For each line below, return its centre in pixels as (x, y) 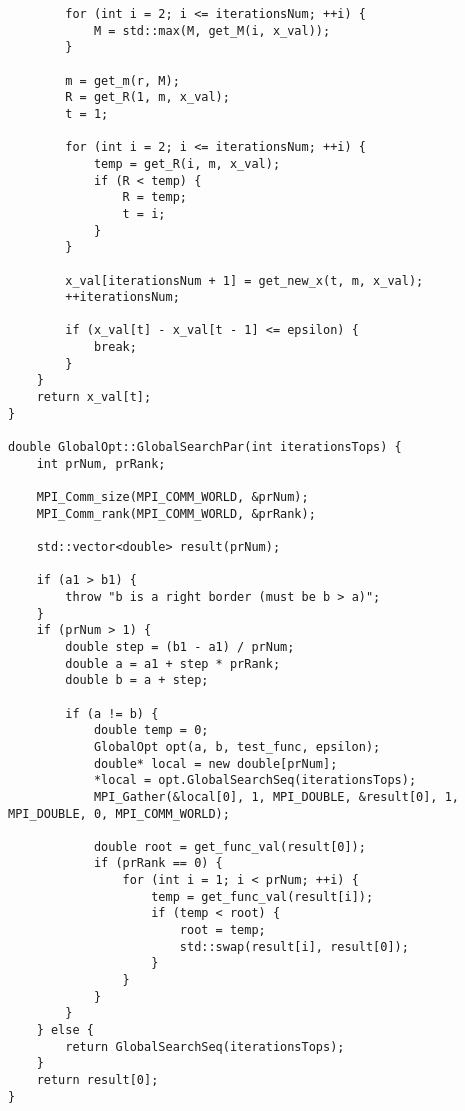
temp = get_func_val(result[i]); (262, 896)
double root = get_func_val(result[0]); (229, 846)
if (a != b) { (112, 713)
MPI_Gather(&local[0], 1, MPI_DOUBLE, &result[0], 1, (276, 796)
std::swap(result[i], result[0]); (294, 946)
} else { (65, 1030)
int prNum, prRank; (101, 463)
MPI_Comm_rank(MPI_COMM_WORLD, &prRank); (176, 513)
